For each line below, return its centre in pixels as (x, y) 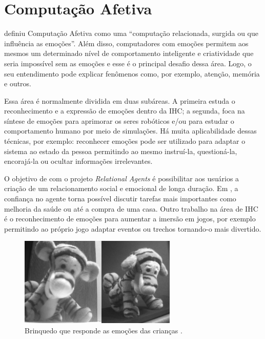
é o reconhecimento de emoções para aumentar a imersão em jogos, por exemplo (130, 219)
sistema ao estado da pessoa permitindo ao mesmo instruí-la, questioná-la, (121, 151)
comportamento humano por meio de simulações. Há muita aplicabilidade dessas (130, 131)
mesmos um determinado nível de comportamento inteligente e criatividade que (129, 53)
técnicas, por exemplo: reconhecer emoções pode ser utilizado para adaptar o (125, 141)
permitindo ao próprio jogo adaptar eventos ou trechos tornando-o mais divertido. (133, 228)
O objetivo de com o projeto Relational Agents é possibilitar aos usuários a (122, 178)
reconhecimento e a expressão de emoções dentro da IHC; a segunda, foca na (125, 111)
